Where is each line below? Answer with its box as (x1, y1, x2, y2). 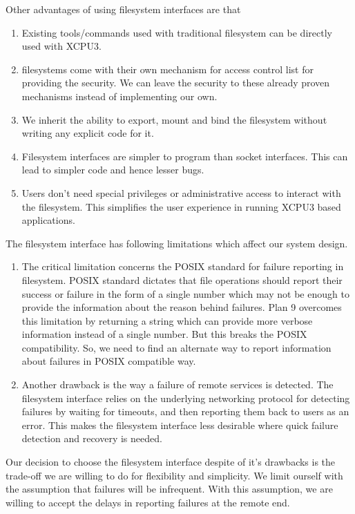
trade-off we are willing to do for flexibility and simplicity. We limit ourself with (6, 468, 343, 482)
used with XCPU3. (21, 39, 102, 53)
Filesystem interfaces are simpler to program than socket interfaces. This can (21, 149, 348, 163)
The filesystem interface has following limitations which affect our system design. (6, 236, 348, 250)
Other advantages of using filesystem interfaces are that (6, 2, 241, 16)
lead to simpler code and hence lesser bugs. (21, 162, 204, 177)
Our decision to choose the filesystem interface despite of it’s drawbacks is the (6, 455, 336, 469)
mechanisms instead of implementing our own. (21, 88, 218, 103)
